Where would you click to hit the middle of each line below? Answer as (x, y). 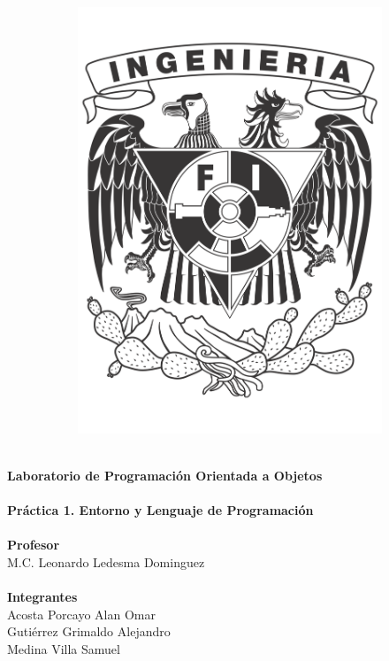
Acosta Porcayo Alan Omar (81, 614)
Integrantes (42, 597)
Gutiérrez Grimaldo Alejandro (89, 631)
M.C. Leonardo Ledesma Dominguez (106, 562)
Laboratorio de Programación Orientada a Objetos (165, 476)
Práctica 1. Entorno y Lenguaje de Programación (160, 510)
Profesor (34, 545)
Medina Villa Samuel (64, 649)
